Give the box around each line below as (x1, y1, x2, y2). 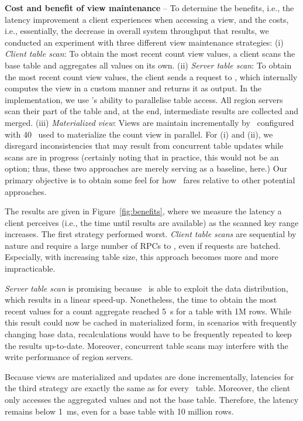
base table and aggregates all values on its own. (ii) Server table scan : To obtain (5, 59, 292, 71)
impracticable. (5, 262, 56, 275)
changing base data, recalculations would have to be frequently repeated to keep (5, 328, 292, 340)
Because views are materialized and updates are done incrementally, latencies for (5, 370, 294, 382)
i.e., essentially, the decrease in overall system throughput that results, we (5, 25, 269, 37)
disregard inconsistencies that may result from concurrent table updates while (5, 139, 284, 152)
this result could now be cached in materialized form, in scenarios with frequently (5, 316, 297, 328)
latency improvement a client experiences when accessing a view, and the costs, (5, 13, 289, 25)
